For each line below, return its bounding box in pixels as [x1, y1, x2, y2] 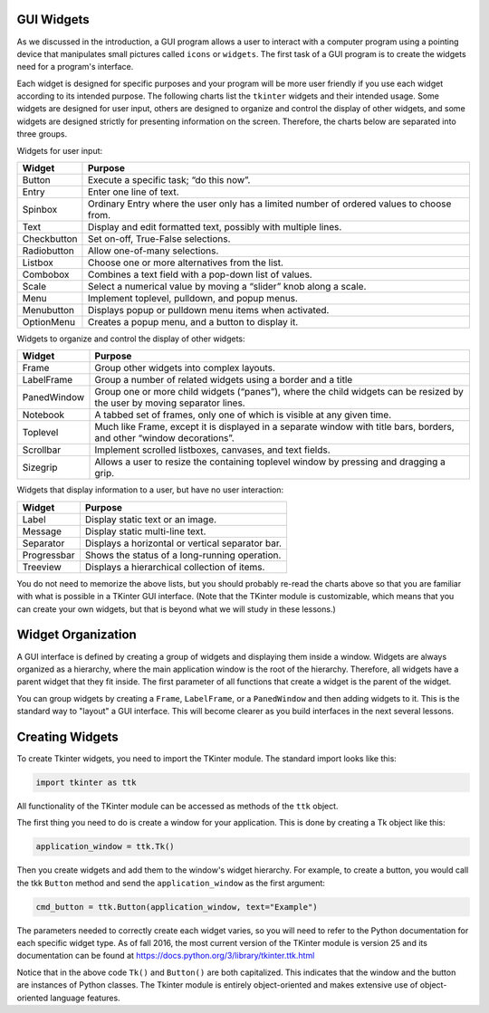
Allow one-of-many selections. [87, 244, 219, 257]
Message [22, 525, 62, 538]
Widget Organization [16, 627, 138, 643]
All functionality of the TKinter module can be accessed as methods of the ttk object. [16, 800, 339, 811]
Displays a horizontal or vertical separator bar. [84, 537, 283, 550]
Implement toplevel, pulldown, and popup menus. [87, 292, 299, 305]
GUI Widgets [16, 12, 90, 27]
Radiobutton [22, 244, 74, 257]
